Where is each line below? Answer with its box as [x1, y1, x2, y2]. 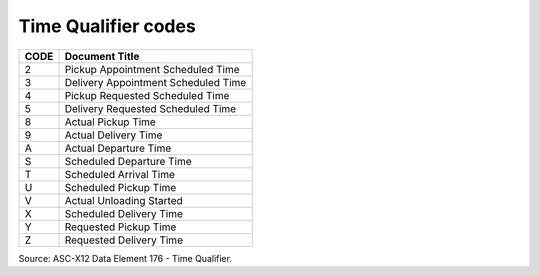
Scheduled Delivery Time [64, 206, 184, 220]
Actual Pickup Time [64, 115, 157, 129]
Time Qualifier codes [18, 15, 197, 37]
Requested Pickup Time [64, 220, 177, 234]
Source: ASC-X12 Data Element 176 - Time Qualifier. [18, 252, 232, 264]
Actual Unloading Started [64, 193, 184, 207]
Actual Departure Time [64, 141, 172, 155]
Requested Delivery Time [64, 233, 184, 247]
